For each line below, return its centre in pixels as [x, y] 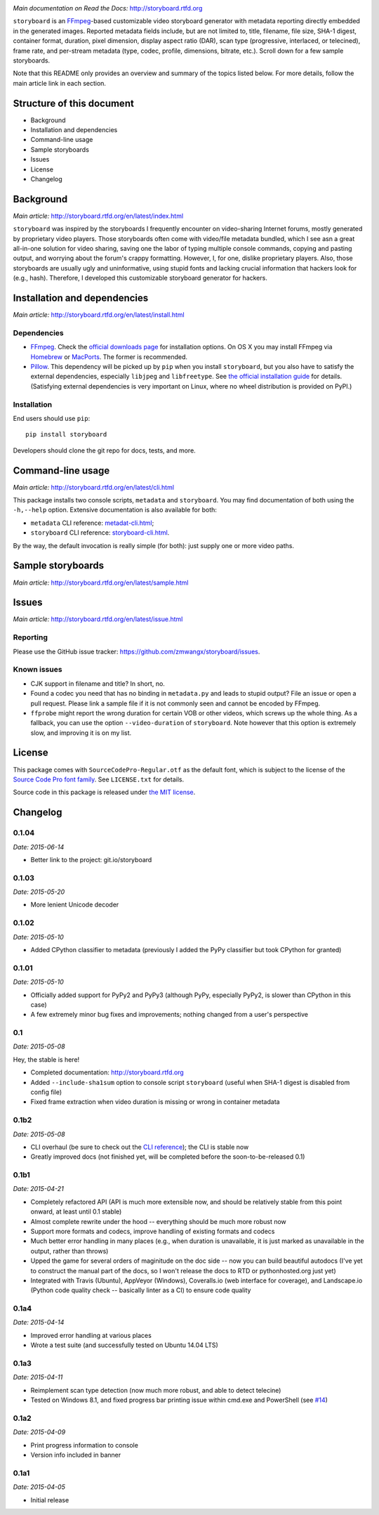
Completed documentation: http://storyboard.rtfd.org [107, 1072]
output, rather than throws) [69, 1251]
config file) [46, 1092]
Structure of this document [74, 103]
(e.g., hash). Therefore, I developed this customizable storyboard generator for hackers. [140, 278]
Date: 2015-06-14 [39, 847]
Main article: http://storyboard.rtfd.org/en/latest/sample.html [101, 583]
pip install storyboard [66, 435]
